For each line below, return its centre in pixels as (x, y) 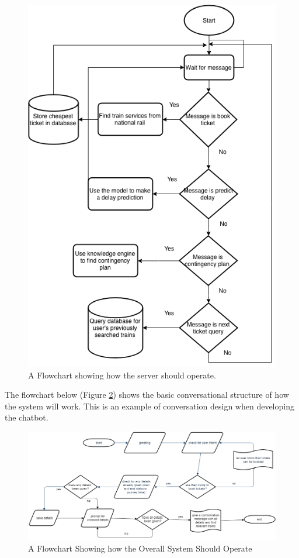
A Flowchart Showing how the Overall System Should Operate (140, 548)
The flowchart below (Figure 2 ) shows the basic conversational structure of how (147, 395)
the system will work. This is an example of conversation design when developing (149, 406)
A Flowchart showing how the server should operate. (122, 375)
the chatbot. (27, 417)
